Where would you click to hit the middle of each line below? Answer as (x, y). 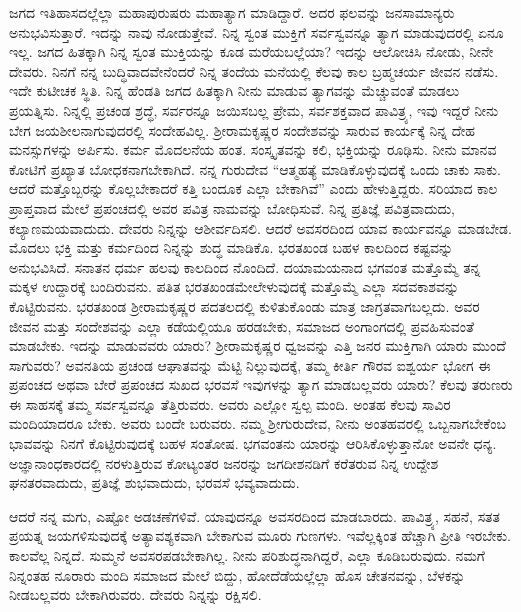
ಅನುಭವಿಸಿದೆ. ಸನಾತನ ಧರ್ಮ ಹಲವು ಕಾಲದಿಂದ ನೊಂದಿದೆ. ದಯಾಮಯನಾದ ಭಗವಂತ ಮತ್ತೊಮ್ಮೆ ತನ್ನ (245, 266)
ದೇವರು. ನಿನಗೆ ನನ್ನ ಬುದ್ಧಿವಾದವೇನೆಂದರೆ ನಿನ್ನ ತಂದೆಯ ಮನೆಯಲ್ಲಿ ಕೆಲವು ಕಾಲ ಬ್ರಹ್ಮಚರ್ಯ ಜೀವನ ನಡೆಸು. (254, 70)
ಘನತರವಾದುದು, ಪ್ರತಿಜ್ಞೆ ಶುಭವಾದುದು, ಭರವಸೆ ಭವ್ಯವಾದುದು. (154, 482)
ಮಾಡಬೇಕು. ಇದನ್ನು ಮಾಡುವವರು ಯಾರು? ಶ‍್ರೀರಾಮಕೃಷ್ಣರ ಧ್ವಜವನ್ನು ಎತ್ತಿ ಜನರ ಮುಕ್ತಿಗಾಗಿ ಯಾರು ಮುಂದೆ (257, 345)
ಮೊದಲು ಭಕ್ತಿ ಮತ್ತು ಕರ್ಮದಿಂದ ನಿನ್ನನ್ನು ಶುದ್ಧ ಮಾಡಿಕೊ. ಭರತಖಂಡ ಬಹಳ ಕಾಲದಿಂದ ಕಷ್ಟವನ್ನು (231, 247)
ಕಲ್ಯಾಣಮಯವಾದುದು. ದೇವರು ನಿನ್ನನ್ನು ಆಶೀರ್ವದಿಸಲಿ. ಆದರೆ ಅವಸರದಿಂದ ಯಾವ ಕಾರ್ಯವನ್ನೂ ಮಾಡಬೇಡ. (260, 227)
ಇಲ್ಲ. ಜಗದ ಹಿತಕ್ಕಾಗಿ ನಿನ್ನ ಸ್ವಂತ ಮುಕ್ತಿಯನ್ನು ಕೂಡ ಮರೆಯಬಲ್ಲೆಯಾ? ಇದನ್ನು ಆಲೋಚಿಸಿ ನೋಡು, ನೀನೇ (251, 51)
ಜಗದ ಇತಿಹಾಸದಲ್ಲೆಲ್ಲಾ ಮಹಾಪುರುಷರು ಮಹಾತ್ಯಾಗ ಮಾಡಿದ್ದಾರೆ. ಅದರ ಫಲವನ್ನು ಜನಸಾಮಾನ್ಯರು (232, 12)
